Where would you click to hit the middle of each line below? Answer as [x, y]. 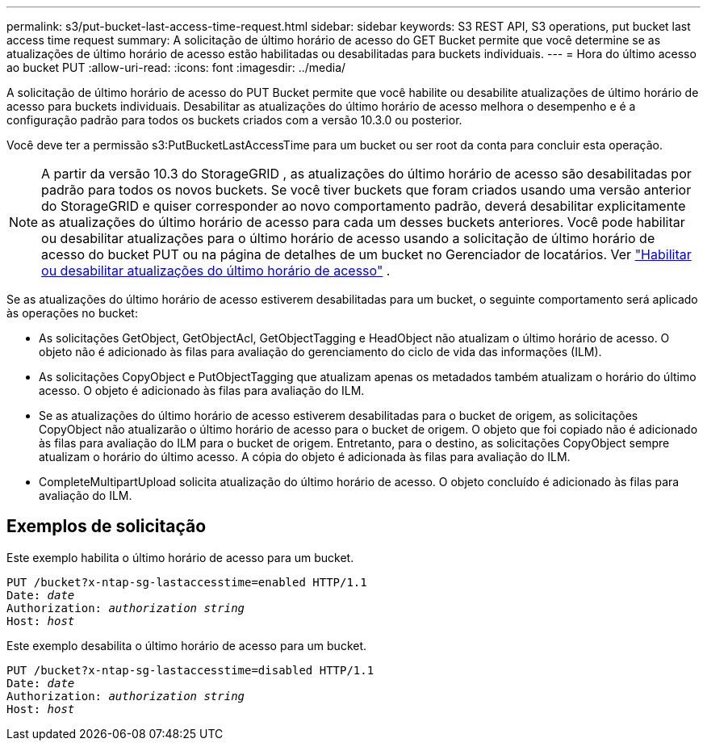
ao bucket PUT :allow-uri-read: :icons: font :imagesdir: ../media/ [176, 67]
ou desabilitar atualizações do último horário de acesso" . [216, 271]
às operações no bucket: [72, 313]
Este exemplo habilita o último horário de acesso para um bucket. [180, 557]
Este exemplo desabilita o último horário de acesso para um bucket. [187, 645]
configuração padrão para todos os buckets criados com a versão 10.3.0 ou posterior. [234, 120]
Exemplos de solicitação [107, 527]
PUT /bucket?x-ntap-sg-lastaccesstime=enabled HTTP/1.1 [187, 582]
